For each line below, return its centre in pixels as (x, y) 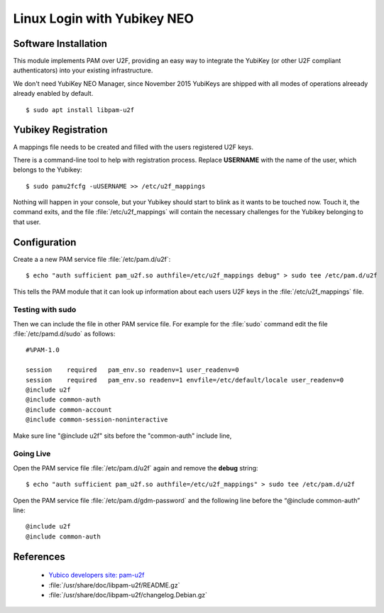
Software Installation (60, 44)
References (39, 557)
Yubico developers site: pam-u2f (97, 575)
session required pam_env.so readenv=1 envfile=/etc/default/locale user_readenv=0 (185, 380)
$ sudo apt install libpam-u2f (80, 110)
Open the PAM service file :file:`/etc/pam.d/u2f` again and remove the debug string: (136, 468)
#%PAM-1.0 (43, 350)
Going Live (32, 454)
